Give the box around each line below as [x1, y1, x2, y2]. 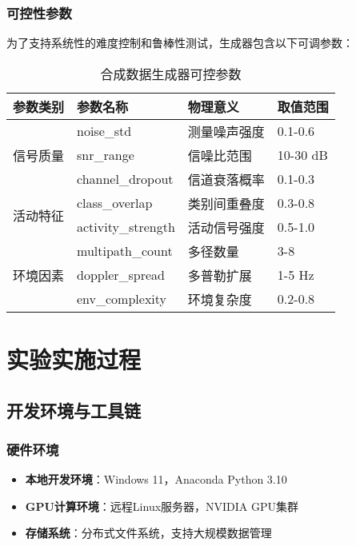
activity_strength [77, 217, 175, 237]
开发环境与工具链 [6, 397, 141, 422]
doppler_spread [77, 265, 165, 285]
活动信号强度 [187, 217, 265, 237]
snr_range [77, 145, 134, 165]
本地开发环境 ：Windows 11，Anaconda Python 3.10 [25, 471, 287, 488]
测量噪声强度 [187, 122, 265, 141]
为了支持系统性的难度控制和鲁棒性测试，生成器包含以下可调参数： [6, 34, 354, 51]
